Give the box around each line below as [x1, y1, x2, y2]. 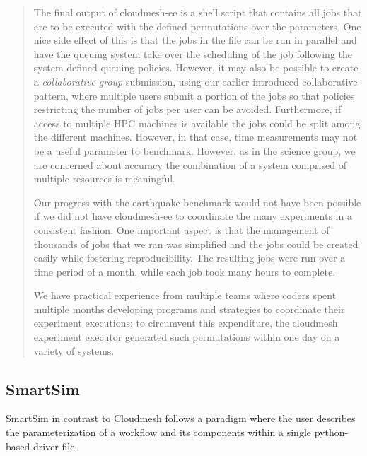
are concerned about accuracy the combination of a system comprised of [33, 157, 346, 172]
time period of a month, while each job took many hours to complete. [33, 264, 336, 279]
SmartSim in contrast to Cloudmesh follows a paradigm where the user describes [6, 411, 356, 426]
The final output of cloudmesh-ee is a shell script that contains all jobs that [33, 5, 362, 19]
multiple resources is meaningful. [33, 171, 175, 186]
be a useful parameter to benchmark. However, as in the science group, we [33, 143, 356, 158]
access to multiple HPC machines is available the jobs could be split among [33, 115, 361, 130]
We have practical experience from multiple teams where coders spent [33, 288, 337, 303]
